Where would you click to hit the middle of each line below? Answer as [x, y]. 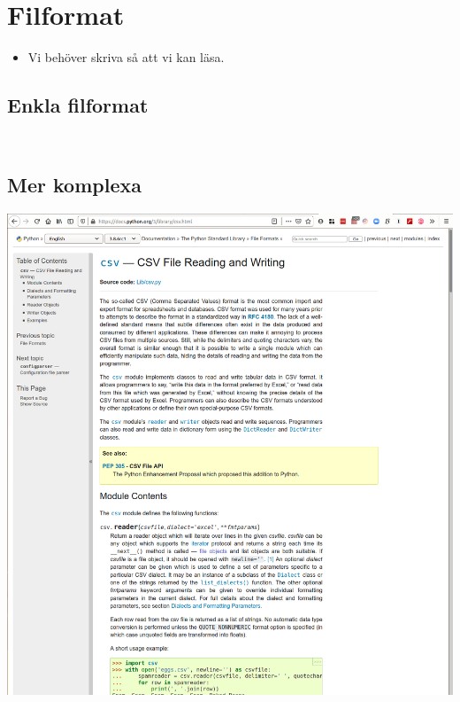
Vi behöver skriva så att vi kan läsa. [126, 57]
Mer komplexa [74, 185]
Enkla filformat [78, 105]
